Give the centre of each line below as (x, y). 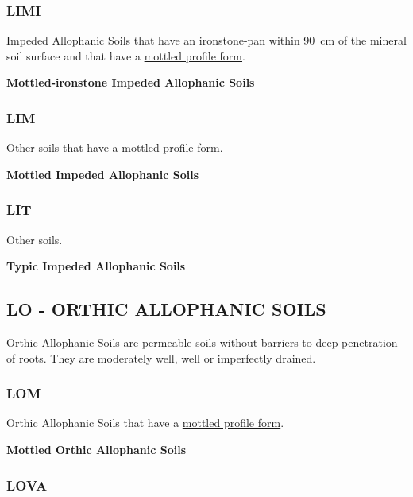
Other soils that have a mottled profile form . (115, 148)
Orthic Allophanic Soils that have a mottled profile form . (145, 423)
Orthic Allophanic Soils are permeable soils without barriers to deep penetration (202, 342)
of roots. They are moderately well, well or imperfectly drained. (161, 357)
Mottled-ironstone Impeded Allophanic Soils (131, 82)
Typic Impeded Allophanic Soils (96, 266)
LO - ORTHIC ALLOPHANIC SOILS (166, 309)
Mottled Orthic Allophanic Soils (96, 450)
